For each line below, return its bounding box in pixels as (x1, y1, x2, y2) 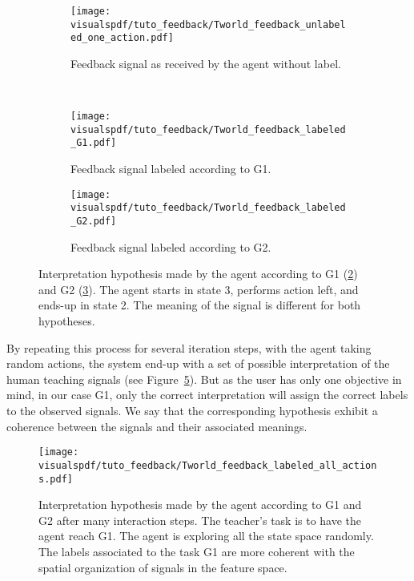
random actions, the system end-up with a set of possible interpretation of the (6, 355, 390, 372)
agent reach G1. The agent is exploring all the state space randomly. (38, 527, 374, 544)
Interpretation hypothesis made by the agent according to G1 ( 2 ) (38, 265, 358, 282)
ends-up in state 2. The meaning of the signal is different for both (38, 297, 361, 313)
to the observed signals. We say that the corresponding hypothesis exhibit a (6, 402, 378, 419)
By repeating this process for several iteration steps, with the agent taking (6, 339, 372, 356)
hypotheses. (38, 313, 95, 329)
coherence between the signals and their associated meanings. (6, 418, 307, 434)
